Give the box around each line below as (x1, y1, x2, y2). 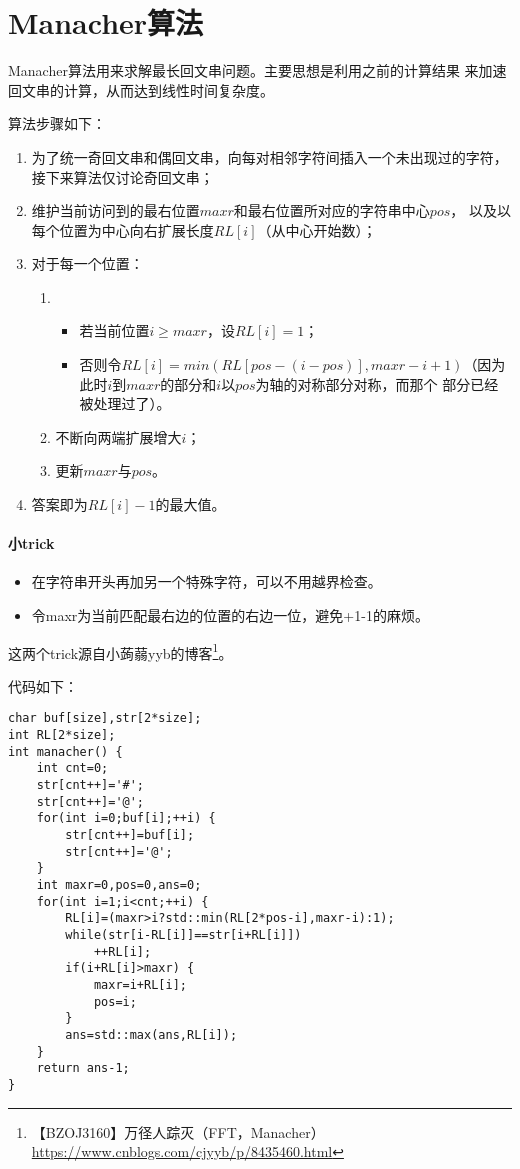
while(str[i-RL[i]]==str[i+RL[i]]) (65, 927, 302, 942)
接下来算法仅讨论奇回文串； (31, 166, 214, 187)
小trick (8, 533, 55, 554)
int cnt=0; (36, 761, 109, 776)
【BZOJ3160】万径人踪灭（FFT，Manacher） (31, 1121, 325, 1142)
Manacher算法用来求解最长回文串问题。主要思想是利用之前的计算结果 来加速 (8, 60, 507, 81)
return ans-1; (36, 1061, 130, 1076)
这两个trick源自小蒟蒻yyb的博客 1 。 (8, 639, 233, 663)
